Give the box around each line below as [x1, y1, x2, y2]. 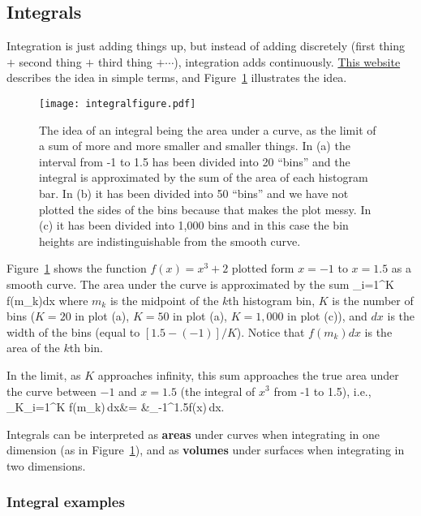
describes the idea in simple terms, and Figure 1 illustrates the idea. [6, 69, 347, 86]
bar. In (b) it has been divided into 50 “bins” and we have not [39, 185, 349, 202]
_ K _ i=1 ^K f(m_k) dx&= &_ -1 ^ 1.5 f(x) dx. [6, 398, 225, 415]
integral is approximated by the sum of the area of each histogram [39, 169, 368, 186]
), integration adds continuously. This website [174, 53, 401, 70]
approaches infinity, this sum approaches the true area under [97, 366, 399, 383]
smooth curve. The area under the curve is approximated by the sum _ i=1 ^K [6, 275, 394, 292]
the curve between [6, 382, 97, 399]
